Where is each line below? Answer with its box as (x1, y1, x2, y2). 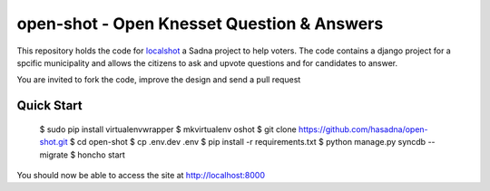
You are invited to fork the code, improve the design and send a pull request (16, 74, 301, 85)
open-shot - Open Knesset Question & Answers (16, 14, 384, 33)
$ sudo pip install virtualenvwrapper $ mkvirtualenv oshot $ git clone (39, 123, 297, 135)
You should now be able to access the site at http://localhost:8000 (16, 169, 265, 180)
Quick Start (16, 98, 83, 113)
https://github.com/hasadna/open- (298, 123, 428, 135)
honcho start (77, 149, 126, 160)
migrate (39, 149, 68, 160)
